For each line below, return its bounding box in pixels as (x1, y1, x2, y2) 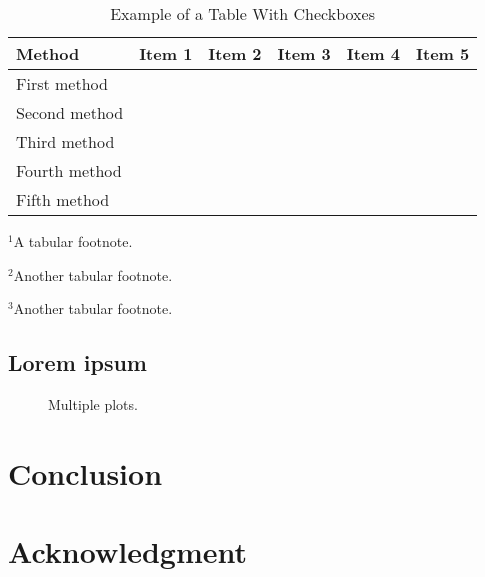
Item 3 (277, 42, 331, 65)
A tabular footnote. (13, 231, 133, 251)
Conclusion (8, 452, 163, 493)
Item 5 (416, 42, 470, 65)
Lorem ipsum (8, 347, 147, 378)
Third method (16, 130, 115, 153)
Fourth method (16, 159, 122, 182)
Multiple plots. (48, 393, 138, 414)
